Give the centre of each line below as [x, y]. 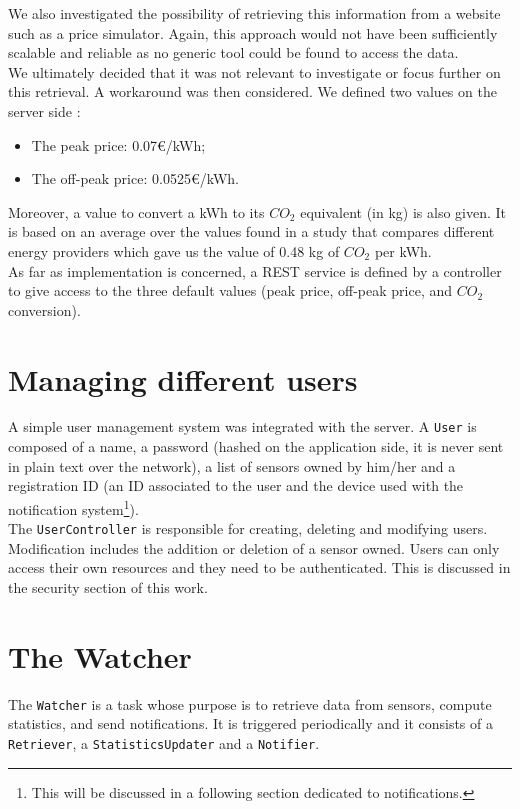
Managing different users [183, 378]
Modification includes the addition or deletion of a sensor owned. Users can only [254, 547]
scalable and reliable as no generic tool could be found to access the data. [233, 52]
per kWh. [403, 250]
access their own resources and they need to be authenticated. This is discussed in [259, 567]
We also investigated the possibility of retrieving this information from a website [254, 13]
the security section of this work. [108, 586]
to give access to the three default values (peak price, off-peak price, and [230, 290]
